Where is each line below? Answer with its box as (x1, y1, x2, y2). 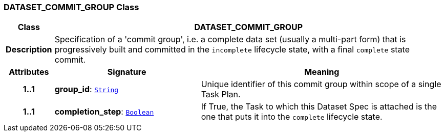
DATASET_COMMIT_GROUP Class (4, 2, 139, 12)
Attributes (9, 67, 49, 77)
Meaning (304, 67, 340, 77)
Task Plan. (201, 89, 241, 100)
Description (6, 44, 52, 55)
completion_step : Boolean (54, 106, 154, 117)
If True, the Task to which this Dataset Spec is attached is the (201, 101, 437, 112)
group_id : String (54, 84, 119, 95)
